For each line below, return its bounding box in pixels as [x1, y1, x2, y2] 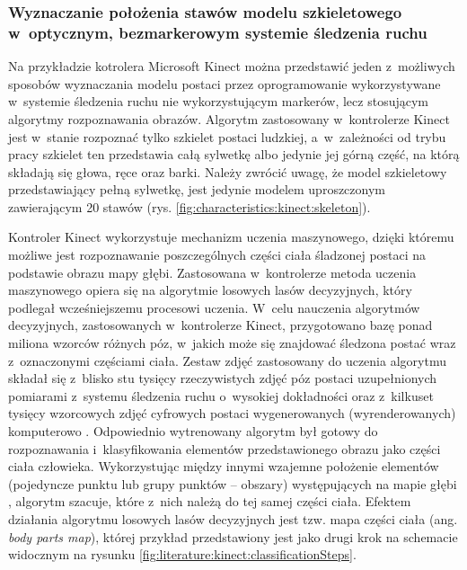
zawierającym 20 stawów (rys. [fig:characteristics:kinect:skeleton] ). [8, 197, 371, 216]
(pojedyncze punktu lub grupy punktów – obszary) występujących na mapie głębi [8, 474, 457, 493]
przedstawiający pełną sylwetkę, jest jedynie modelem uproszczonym [8, 180, 385, 199]
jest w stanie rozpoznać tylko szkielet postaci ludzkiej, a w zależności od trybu [8, 127, 446, 146]
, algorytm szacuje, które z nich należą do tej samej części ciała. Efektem [8, 492, 411, 511]
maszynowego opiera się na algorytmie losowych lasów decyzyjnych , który [8, 281, 412, 299]
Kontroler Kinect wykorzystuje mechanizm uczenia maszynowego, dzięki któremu [8, 227, 454, 246]
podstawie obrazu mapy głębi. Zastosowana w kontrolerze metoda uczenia [8, 263, 417, 281]
